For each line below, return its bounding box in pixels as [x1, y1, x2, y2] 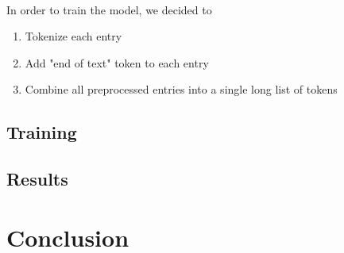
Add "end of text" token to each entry [25, 54, 209, 71]
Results [6, 167, 68, 191]
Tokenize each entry [25, 28, 122, 44]
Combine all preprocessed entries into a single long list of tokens [25, 81, 338, 98]
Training [6, 120, 77, 144]
